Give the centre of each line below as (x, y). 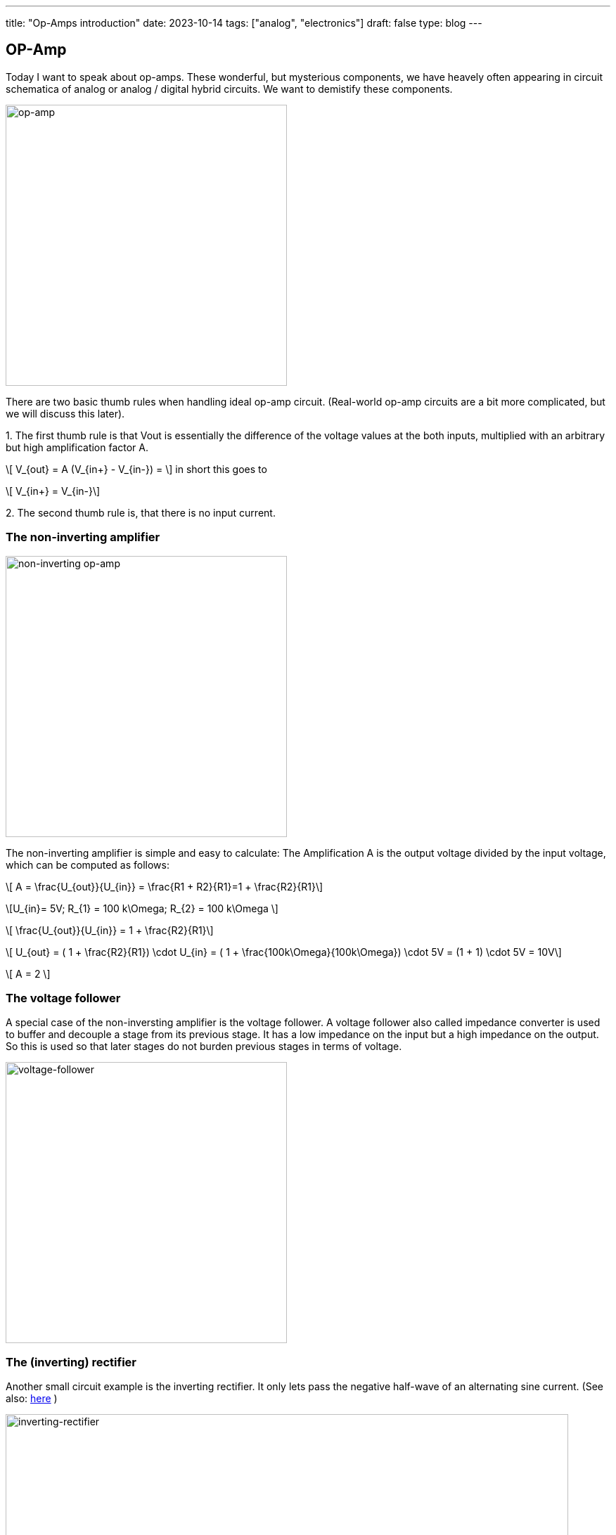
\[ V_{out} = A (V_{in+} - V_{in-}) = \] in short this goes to (136, 469)
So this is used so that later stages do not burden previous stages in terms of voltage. (204, 1047)
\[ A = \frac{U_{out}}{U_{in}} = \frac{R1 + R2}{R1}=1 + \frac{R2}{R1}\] (165, 886)
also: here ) (32, 1399)
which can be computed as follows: (88, 864)
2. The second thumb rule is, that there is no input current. (141, 512)
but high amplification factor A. (77, 447)
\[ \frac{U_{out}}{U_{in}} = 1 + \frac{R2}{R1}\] (110, 930)
